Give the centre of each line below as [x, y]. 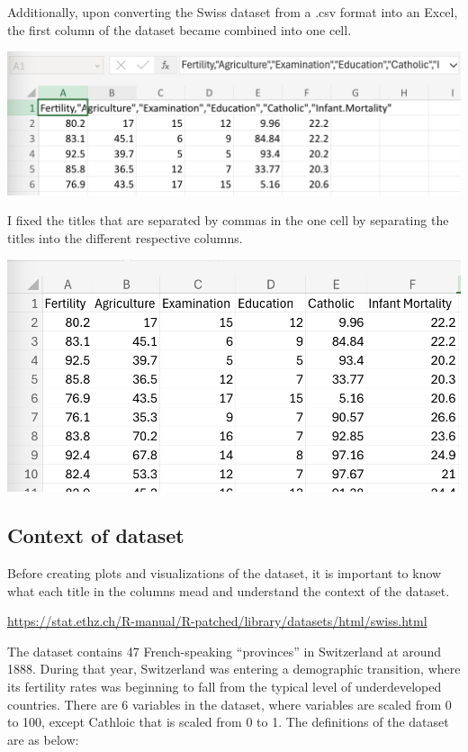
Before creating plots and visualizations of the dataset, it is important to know [225, 573]
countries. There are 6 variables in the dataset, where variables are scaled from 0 [229, 704]
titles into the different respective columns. [125, 237]
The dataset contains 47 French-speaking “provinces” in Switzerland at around [225, 651]
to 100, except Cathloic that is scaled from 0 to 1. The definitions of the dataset [228, 722]
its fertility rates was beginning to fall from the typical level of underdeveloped [225, 686]
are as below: [43, 739]
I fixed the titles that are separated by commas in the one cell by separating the [228, 220]
